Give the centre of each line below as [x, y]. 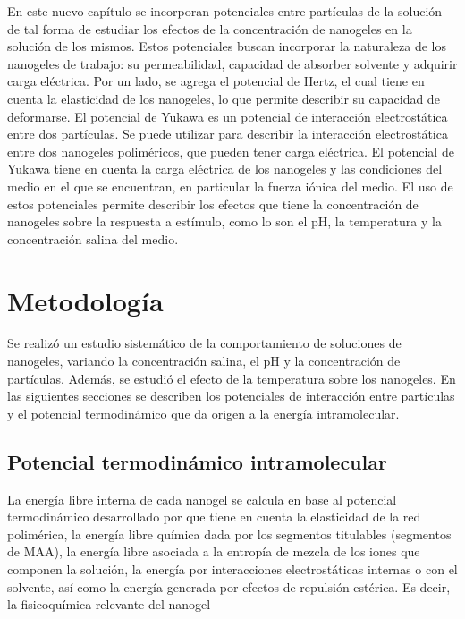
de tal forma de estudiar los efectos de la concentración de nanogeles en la [210, 28]
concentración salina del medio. [93, 238]
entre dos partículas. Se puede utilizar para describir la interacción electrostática [228, 134]
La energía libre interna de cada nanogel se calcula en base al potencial [202, 499]
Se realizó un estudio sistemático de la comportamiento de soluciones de [204, 343]
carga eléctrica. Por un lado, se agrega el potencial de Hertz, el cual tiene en [216, 81]
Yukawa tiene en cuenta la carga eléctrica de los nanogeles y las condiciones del [225, 169]
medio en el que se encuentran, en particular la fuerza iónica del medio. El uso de [230, 186]
